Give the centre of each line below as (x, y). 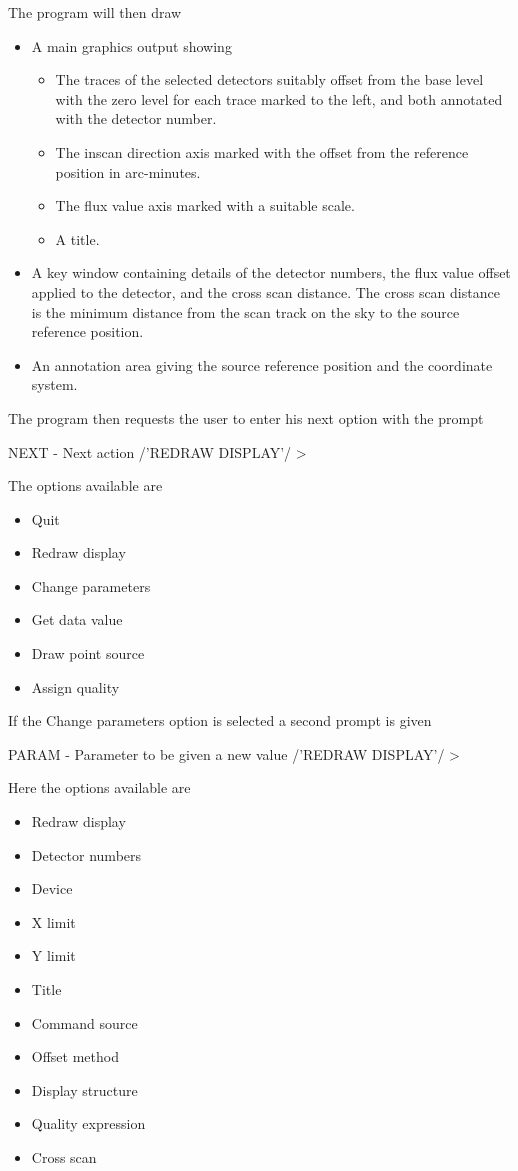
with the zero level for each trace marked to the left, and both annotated (279, 98)
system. (54, 384)
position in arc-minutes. (128, 171)
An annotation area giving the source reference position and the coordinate (262, 364)
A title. (77, 238)
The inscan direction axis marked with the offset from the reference (262, 151)
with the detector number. (136, 118)
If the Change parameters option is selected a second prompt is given (220, 720)
